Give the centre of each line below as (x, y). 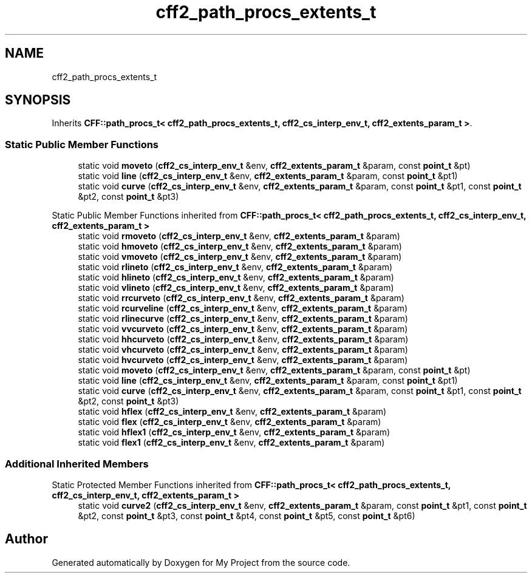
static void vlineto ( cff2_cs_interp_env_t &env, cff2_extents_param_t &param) (236, 288)
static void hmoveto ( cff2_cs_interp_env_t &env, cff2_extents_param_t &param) (240, 246)
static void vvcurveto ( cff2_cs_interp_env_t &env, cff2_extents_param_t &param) (243, 329)
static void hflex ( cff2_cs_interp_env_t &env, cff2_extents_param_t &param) (232, 412)
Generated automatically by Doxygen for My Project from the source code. (201, 562)
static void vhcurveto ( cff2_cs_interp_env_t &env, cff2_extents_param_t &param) (243, 350)
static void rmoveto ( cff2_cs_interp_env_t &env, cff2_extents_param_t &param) (239, 236)
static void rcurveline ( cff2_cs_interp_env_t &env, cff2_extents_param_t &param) (243, 308)
